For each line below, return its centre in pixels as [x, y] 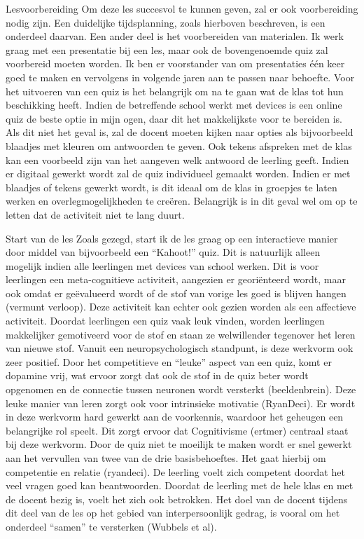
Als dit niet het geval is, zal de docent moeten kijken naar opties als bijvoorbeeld [180, 132]
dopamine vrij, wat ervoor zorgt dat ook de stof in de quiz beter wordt [157, 375]
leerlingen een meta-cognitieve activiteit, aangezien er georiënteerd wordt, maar [176, 279]
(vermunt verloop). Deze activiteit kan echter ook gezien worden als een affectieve [181, 307]
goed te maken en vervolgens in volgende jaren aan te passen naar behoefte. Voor [180, 77]
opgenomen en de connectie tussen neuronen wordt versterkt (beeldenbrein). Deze [181, 389]
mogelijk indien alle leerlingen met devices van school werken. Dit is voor [162, 265]
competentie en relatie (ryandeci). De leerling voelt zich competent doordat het [175, 471]
